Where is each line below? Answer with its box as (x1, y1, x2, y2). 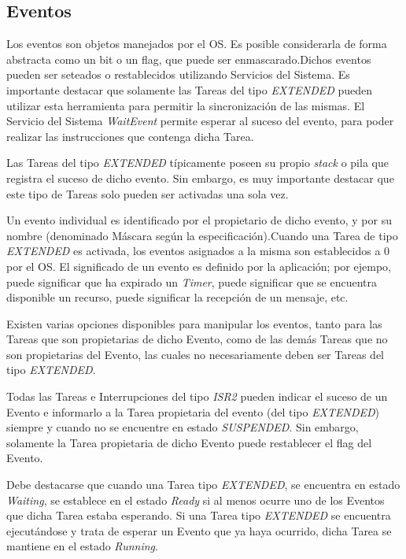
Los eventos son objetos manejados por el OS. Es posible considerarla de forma (6, 35, 387, 52)
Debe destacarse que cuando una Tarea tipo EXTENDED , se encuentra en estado (6, 476, 400, 493)
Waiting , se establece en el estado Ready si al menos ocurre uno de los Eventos (6, 491, 385, 508)
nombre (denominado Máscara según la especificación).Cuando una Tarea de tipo (6, 227, 398, 243)
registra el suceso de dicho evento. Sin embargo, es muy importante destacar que (6, 169, 394, 186)
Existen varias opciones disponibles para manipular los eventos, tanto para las (6, 315, 382, 331)
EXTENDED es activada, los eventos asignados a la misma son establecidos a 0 (6, 242, 390, 259)
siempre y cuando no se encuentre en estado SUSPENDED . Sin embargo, (6, 419, 359, 435)
